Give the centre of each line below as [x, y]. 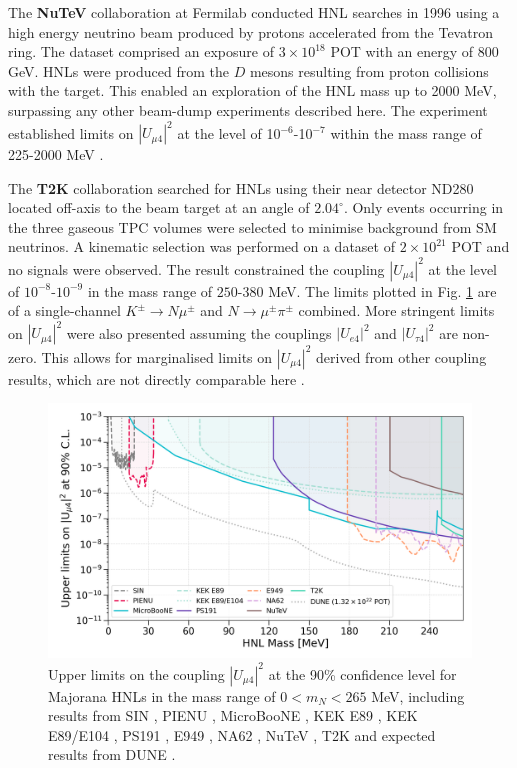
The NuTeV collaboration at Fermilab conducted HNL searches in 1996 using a [254, 12]
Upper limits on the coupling [136, 673]
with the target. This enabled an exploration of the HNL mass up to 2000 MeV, [252, 90]
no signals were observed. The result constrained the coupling [196, 268]
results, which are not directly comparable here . [156, 378]
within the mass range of [406, 132]
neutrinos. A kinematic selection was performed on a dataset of [201, 246]
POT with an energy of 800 [414, 51]
